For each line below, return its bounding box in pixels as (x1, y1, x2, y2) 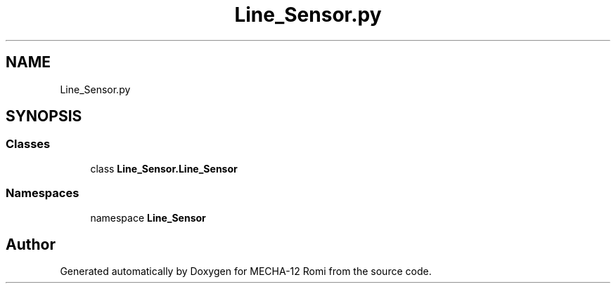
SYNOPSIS (6, 107, 82, 126)
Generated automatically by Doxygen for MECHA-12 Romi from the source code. (60, 265, 432, 278)
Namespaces (6, 186, 79, 201)
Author (6, 235, 56, 253)
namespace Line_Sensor (90, 211, 206, 224)
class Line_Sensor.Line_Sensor (90, 162, 238, 175)
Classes (6, 137, 51, 152)
